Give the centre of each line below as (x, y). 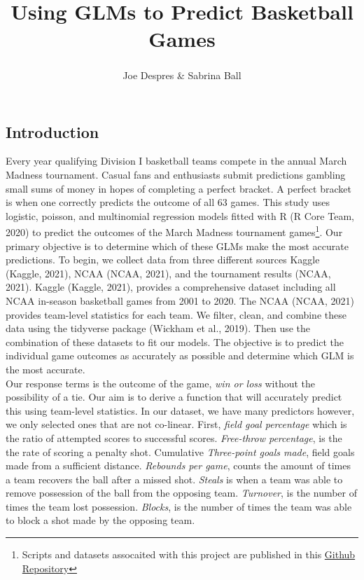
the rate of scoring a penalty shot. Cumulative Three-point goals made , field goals (180, 451)
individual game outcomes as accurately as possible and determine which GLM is (180, 355)
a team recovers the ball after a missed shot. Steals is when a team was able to (174, 479)
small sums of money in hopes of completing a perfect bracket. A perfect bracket (178, 188)
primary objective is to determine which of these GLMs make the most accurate (177, 246)
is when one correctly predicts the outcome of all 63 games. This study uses (168, 202)
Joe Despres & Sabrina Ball (182, 75)
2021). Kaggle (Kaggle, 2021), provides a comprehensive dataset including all (171, 287)
